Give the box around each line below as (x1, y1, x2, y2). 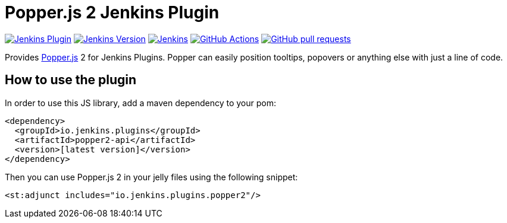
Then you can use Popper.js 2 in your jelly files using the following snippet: (5, 171, 298, 182)
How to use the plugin (5, 72, 137, 88)
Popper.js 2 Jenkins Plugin (5, 2, 220, 23)
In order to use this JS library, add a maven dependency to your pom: (5, 97, 276, 108)
